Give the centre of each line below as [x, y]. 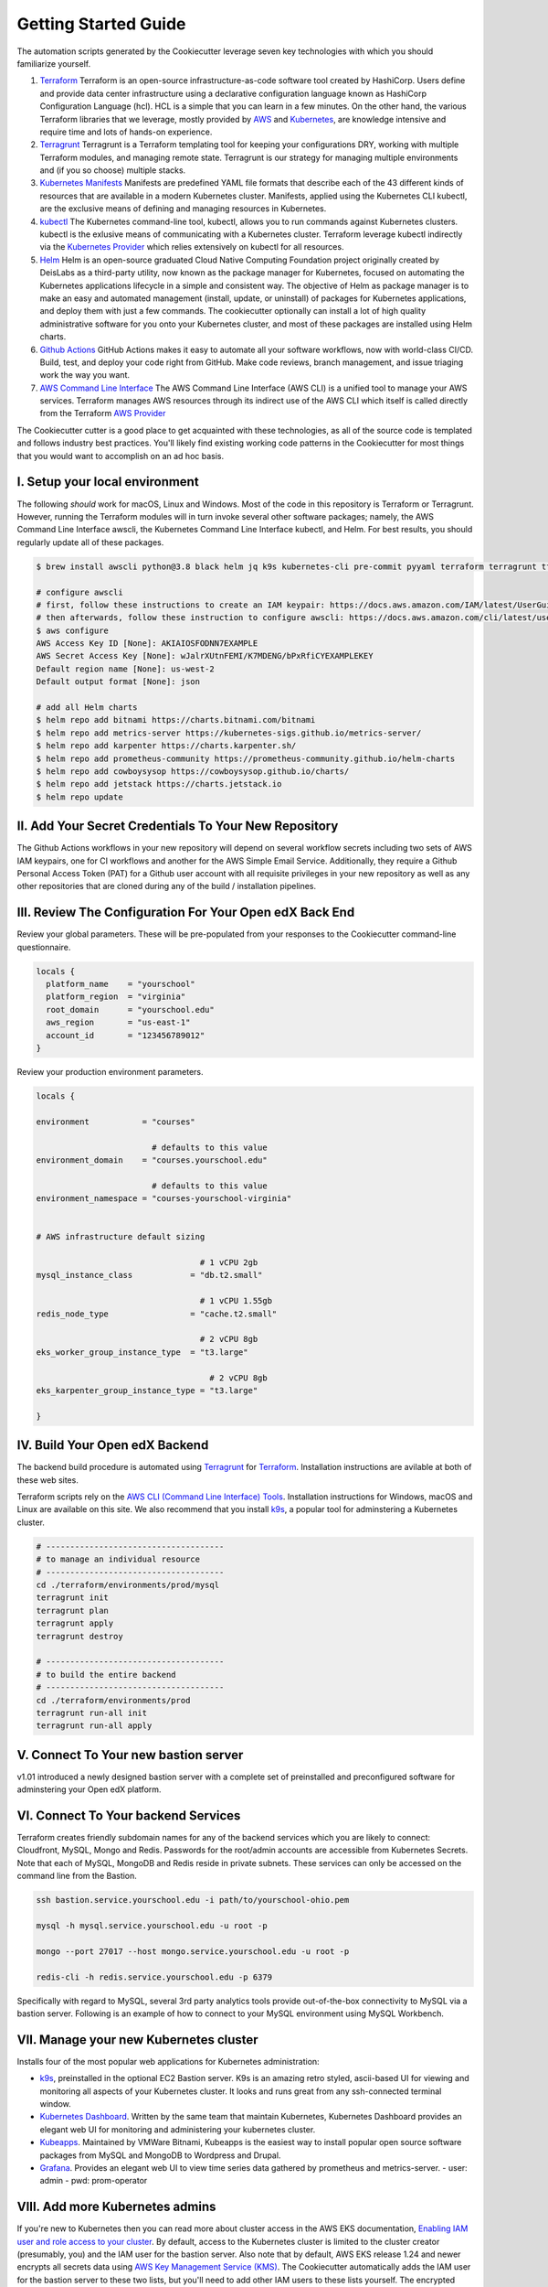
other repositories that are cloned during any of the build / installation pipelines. [167, 886]
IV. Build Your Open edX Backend [113, 1445]
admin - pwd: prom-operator [94, 2181]
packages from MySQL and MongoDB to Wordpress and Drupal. [160, 2155]
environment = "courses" [116, 1122]
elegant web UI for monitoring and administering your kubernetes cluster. [178, 2129]
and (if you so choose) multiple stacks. [113, 170]
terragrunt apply [75, 1623]
